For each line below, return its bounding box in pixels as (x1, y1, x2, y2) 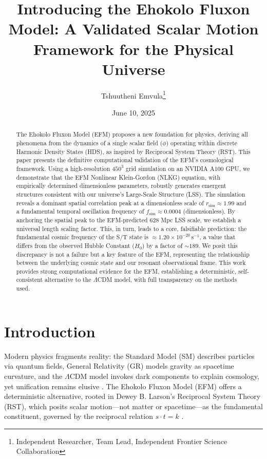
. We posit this (198, 241, 238, 250)
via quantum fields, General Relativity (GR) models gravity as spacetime (4, 360, 234, 371)
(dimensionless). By (183, 207, 235, 216)
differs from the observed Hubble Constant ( (16, 241, 135, 250)
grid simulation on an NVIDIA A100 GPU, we (125, 164, 250, 173)
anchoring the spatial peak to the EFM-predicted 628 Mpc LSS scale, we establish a (16, 215, 241, 224)
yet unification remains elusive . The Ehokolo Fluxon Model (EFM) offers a (4, 380, 242, 391)
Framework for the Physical (33, 38, 234, 59)
